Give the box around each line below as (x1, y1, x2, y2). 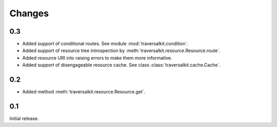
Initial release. (9, 115, 39, 122)
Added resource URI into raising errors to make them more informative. (22, 55, 172, 61)
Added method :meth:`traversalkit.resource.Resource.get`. (22, 89, 146, 95)
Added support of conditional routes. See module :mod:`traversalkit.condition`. (22, 41, 189, 47)
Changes (9, 8, 49, 19)
